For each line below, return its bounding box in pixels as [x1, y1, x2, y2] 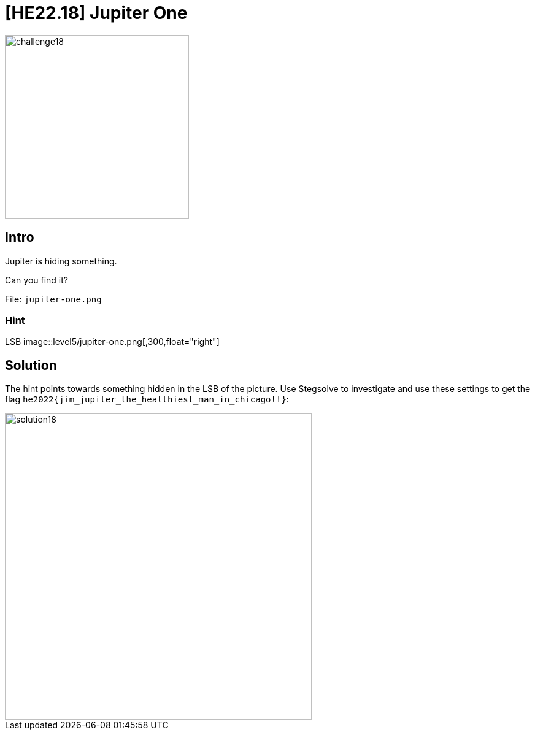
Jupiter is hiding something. [5, 255, 117, 266]
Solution [5, 357, 57, 373]
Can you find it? [5, 274, 68, 285]
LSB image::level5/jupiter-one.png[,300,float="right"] [5, 336, 220, 347]
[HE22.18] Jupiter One [5, 2, 188, 23]
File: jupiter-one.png [5, 293, 102, 304]
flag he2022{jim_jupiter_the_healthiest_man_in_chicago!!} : [5, 394, 289, 405]
